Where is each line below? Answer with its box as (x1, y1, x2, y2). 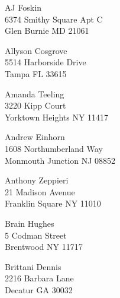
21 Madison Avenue (5, 185, 75, 198)
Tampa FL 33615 (5, 67, 67, 80)
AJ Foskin (5, 1, 41, 13)
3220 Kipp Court (5, 99, 66, 112)
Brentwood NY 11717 (5, 240, 83, 253)
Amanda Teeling (5, 87, 64, 100)
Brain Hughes (5, 217, 54, 229)
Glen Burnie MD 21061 (5, 24, 89, 37)
